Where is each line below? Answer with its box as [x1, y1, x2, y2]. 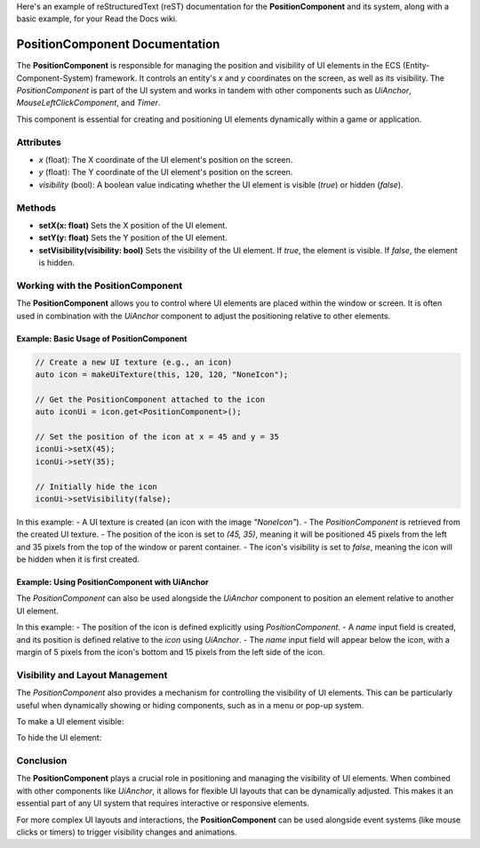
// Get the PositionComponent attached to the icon [35, 394, 266, 404]
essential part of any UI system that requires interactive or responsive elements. [16, 798, 310, 809]
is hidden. [38, 258, 75, 268]
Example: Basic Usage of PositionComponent [16, 333, 188, 344]
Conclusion [16, 755, 68, 767]
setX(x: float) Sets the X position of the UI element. [38, 220, 228, 230]
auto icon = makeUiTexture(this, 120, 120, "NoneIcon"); [35, 370, 289, 380]
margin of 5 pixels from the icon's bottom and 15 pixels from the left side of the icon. [16, 647, 325, 658]
